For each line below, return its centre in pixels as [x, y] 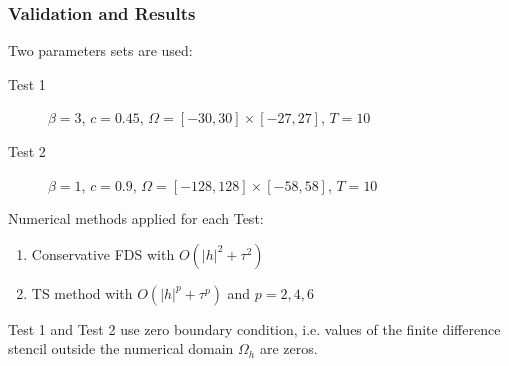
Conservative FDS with [103, 253]
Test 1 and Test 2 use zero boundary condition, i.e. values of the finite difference [254, 328]
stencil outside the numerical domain [121, 348]
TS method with [82, 292]
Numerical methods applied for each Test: [136, 218]
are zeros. [288, 348]
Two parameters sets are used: [100, 50]
